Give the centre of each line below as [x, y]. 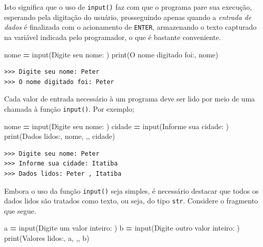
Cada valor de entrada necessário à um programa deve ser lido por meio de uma [130, 99]
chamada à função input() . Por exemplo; [69, 108]
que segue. [20, 210]
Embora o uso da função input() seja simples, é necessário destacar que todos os [131, 190]
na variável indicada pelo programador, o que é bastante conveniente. [113, 37]
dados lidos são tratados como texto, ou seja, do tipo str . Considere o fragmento [131, 201]
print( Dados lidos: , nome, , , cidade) [60, 136]
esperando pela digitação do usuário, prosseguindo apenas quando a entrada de [128, 17]
